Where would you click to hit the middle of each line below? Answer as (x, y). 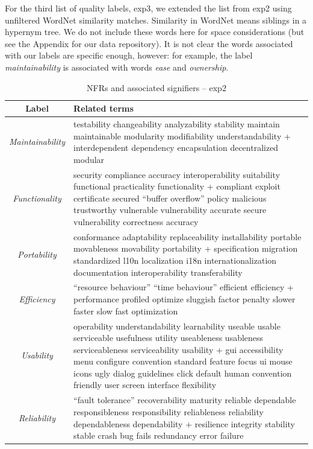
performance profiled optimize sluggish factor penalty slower (184, 299)
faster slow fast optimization (126, 310)
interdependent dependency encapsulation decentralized (176, 148)
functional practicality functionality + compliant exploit (177, 186)
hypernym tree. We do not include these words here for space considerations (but (155, 32)
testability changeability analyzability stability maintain (177, 124)
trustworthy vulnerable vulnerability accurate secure (170, 210)
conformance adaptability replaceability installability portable (187, 236)
